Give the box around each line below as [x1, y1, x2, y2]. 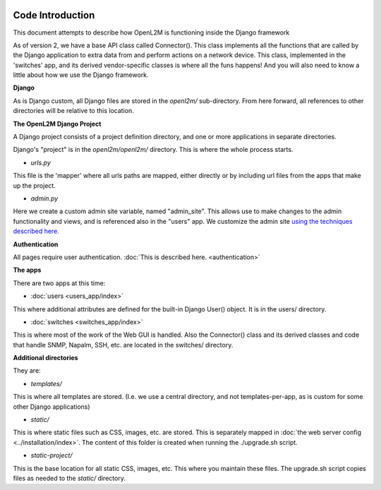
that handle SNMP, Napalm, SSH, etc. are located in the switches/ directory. [13, 340, 234, 349]
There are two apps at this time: [13, 279, 106, 287]
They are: [13, 366, 42, 375]
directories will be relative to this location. [13, 107, 134, 115]
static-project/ [30, 451, 73, 460]
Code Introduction [13, 9, 95, 21]
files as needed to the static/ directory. [13, 474, 126, 482]
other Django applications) [13, 402, 91, 411]
